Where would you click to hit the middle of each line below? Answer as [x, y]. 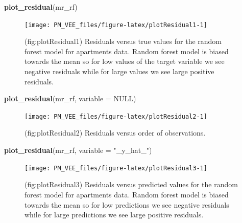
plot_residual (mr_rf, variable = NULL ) [70, 98]
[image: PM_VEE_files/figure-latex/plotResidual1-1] [116, 25]
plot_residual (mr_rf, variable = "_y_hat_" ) [78, 150]
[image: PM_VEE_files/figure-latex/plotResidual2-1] [116, 116]
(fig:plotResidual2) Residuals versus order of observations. [115, 133]
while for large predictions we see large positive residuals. [114, 215]
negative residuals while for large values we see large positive [119, 71]
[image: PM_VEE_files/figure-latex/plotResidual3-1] [116, 168]
